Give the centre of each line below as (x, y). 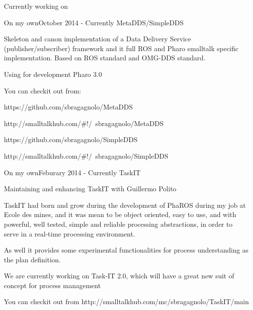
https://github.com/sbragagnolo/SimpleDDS (71, 139)
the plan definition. (32, 259)
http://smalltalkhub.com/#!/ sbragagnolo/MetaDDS (84, 123)
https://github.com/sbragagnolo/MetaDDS (68, 107)
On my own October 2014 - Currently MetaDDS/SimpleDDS (94, 22)
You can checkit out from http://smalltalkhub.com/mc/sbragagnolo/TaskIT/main (126, 301)
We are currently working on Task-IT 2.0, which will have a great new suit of (119, 276)
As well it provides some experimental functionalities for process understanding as (126, 250)
